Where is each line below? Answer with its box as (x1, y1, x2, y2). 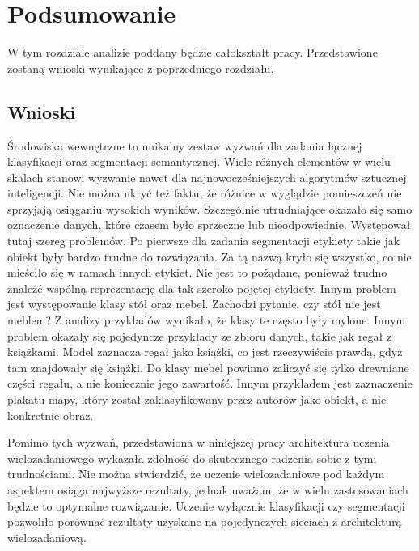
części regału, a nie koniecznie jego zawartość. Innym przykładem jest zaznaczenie (7, 375, 413, 392)
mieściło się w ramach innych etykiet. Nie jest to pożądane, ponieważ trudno (7, 264, 387, 281)
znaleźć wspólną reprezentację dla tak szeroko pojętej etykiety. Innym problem (7, 279, 396, 296)
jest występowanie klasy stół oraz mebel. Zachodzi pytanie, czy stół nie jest (7, 295, 381, 312)
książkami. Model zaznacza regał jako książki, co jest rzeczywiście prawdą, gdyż (7, 343, 403, 360)
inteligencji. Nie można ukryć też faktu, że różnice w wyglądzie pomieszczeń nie (7, 184, 402, 201)
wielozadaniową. (7, 528, 87, 545)
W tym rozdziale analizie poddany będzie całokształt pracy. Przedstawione (7, 44, 378, 61)
